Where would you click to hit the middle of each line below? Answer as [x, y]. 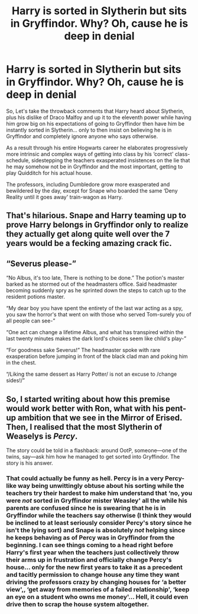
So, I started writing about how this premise [88, 399]
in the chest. [21, 363]
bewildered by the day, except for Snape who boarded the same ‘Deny [92, 190]
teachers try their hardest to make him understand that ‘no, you [99, 493]
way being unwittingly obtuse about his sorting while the [101, 485]
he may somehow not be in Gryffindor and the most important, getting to [95, 167]
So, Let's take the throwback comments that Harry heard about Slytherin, [95, 111]
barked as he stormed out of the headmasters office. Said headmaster [92, 284]
